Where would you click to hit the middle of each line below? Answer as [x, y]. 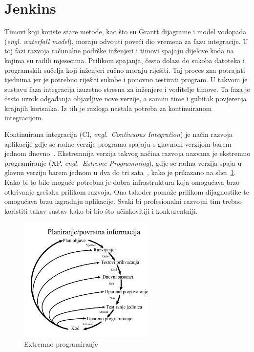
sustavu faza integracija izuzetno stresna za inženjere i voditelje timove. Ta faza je [127, 89]
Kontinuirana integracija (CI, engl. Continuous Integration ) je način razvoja [118, 134]
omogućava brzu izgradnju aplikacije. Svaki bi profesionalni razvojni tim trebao [123, 201]
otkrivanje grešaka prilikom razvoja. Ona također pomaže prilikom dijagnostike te [127, 191]
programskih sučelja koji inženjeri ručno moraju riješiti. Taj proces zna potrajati [125, 70]
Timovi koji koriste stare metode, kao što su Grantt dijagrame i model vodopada [126, 32]
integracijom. [24, 118]
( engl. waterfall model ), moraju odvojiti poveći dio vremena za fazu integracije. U [126, 41]
